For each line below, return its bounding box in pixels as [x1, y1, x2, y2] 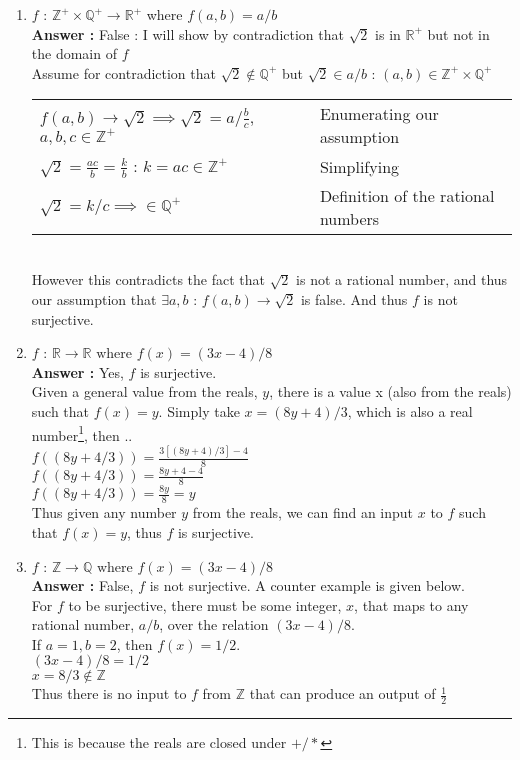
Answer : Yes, [31, 361, 124, 382]
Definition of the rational [319, 183, 495, 207]
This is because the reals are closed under [31, 732, 287, 753]
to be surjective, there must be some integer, [68, 594, 342, 615]
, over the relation [159, 614, 269, 635]
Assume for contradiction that [31, 62, 216, 83]
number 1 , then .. [31, 421, 133, 445]
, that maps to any [354, 594, 469, 615]
